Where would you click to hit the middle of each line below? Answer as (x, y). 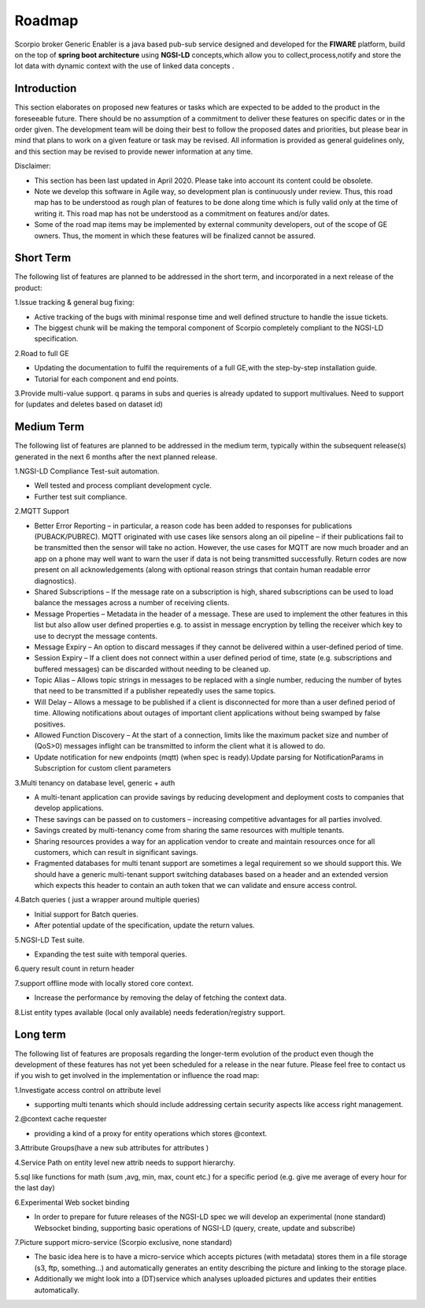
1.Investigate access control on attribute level (88, 1090)
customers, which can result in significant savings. (116, 852)
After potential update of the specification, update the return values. (144, 925)
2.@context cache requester (61, 1119)
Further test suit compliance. (81, 496)
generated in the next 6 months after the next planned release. (116, 456)
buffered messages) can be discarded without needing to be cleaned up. (152, 669)
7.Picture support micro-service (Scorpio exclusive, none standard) (123, 1242)
